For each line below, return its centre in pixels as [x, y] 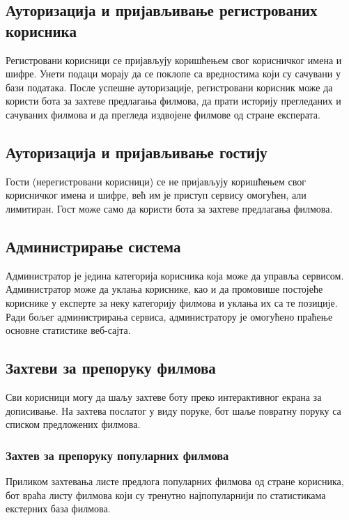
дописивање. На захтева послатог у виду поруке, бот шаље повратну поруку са [173, 410]
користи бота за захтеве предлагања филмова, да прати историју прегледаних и [173, 101]
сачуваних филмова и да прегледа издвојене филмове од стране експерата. [163, 114]
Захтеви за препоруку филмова [111, 368]
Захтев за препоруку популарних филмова [117, 455]
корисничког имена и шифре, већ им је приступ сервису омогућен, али [156, 195]
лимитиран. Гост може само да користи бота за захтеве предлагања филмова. [169, 208]
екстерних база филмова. [58, 508]
